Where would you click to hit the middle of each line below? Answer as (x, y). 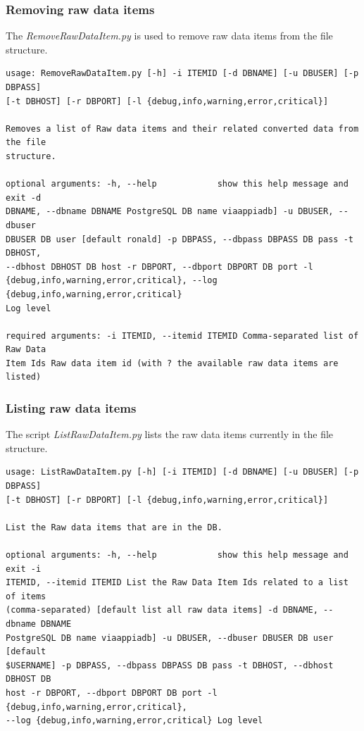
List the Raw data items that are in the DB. (114, 527)
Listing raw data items (71, 407)
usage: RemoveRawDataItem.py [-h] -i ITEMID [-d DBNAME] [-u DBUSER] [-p (182, 74)
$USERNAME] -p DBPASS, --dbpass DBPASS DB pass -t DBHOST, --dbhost (170, 665)
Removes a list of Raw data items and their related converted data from (182, 129)
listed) (24, 377)
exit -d (24, 198)
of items (26, 596)
